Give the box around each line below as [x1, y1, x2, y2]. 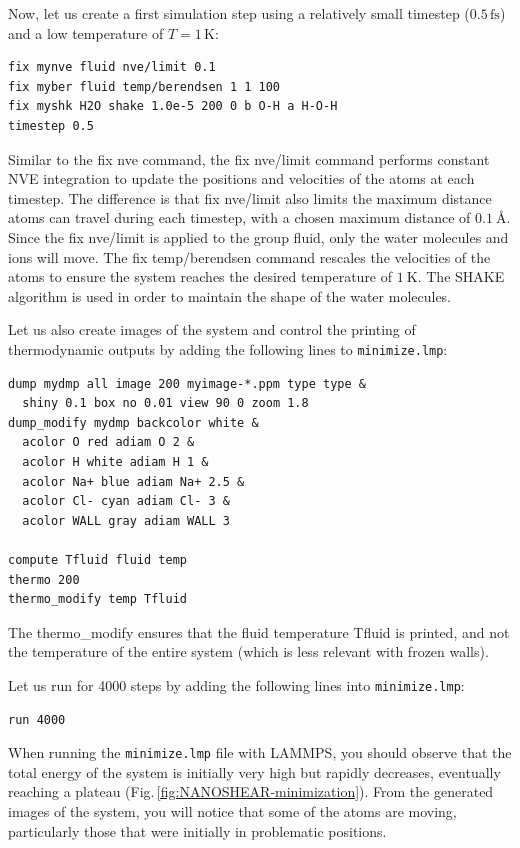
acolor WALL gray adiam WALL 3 [22, 513, 230, 528]
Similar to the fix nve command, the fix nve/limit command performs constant [8, 148, 490, 169]
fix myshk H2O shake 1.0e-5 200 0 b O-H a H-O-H [8, 99, 338, 114]
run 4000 [8, 712, 66, 727]
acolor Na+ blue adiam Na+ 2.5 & [22, 474, 245, 489]
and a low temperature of [8, 22, 164, 43]
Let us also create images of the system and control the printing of [8, 319, 416, 340]
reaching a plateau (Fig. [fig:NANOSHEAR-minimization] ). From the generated [8, 781, 494, 802]
